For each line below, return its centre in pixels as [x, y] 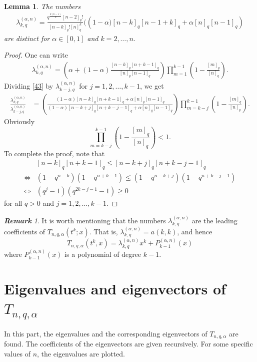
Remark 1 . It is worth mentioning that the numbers [85, 220]
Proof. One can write [36, 55]
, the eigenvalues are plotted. [81, 353]
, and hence [195, 231]
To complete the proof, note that [54, 153]
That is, [106, 231]
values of [17, 353]
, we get [152, 85]
